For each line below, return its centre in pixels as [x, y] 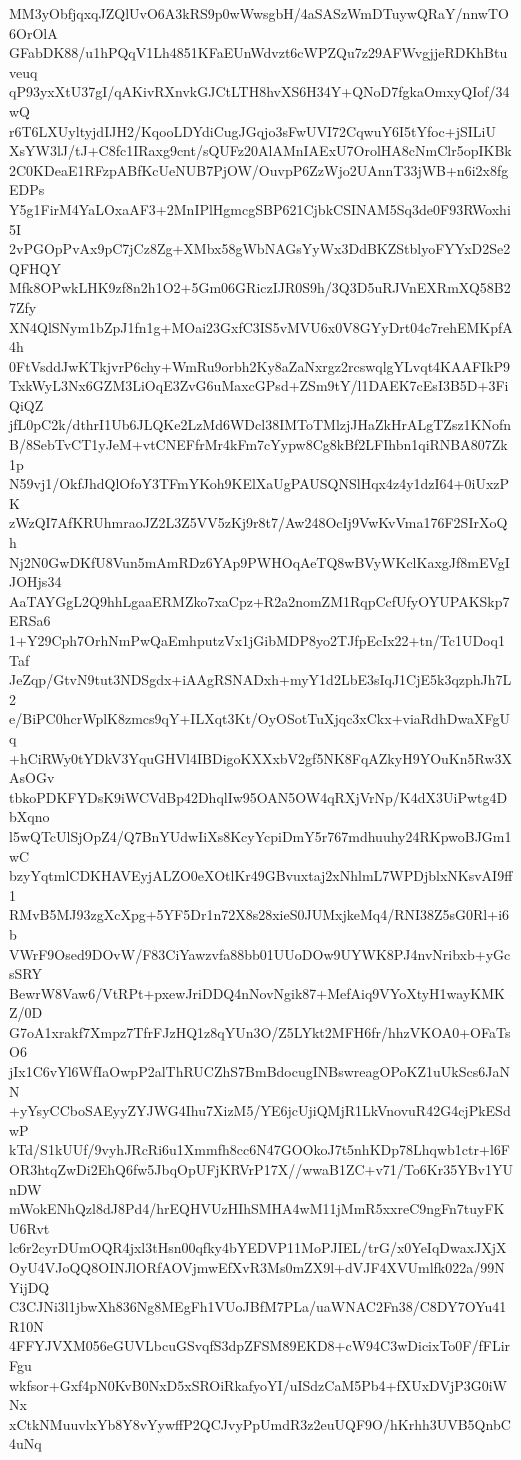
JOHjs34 [35, 581]
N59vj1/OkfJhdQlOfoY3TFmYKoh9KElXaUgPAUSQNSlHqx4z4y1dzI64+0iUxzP [259, 483]
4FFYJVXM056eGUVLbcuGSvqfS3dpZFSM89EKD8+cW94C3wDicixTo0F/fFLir [260, 1345]
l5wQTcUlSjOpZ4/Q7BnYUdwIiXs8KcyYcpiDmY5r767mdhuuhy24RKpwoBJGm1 [260, 835]
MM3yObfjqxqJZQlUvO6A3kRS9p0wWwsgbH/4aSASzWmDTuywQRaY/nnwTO [259, 13]
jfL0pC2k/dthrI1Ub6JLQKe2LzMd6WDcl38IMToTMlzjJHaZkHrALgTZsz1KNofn [260, 424]
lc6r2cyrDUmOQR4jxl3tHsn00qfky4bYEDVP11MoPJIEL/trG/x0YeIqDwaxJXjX [258, 1247]
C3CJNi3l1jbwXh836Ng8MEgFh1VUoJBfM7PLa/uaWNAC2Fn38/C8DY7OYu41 [258, 1306]
